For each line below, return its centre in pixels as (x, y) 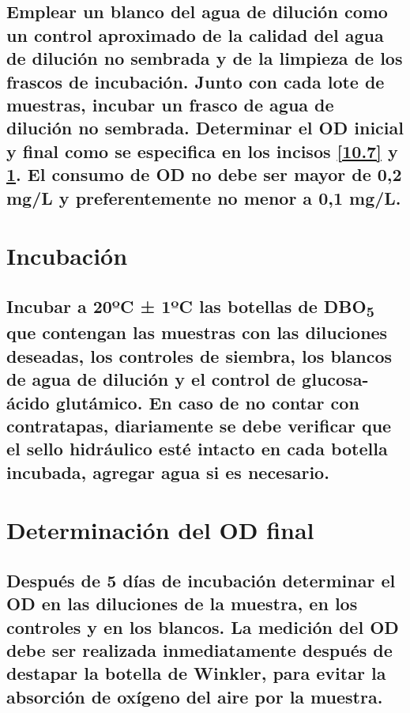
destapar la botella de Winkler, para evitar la (196, 673)
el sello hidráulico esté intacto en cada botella (197, 449)
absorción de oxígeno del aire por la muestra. (195, 696)
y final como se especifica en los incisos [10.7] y (202, 151)
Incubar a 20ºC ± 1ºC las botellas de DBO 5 (190, 307)
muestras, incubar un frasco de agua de (170, 104)
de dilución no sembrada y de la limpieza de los (205, 58)
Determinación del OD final (160, 530)
